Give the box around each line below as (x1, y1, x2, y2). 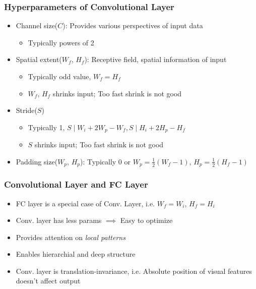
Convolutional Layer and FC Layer (4, 178, 148, 191)
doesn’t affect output (16, 275, 81, 286)
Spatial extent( (16, 54, 62, 65)
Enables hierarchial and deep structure (16, 249, 136, 259)
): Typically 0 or (80, 156, 131, 166)
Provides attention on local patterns (16, 232, 125, 242)
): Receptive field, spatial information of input (84, 54, 227, 65)
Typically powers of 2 (28, 37, 94, 47)
